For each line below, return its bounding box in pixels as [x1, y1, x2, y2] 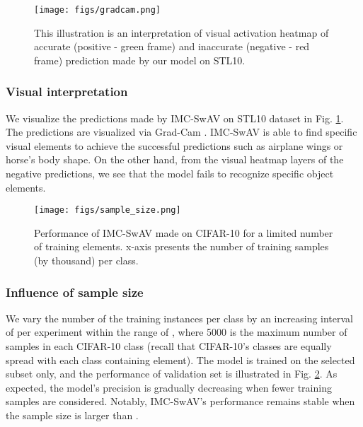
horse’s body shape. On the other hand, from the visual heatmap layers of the [6, 152, 344, 167]
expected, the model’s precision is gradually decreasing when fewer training [6, 380, 332, 394]
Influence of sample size [6, 283, 144, 300]
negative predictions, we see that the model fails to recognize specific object [6, 166, 334, 181]
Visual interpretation [6, 83, 128, 100]
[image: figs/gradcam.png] [34, 5, 161, 15]
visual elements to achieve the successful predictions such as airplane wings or [6, 138, 343, 153]
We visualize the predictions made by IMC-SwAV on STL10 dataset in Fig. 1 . [6, 110, 344, 125]
